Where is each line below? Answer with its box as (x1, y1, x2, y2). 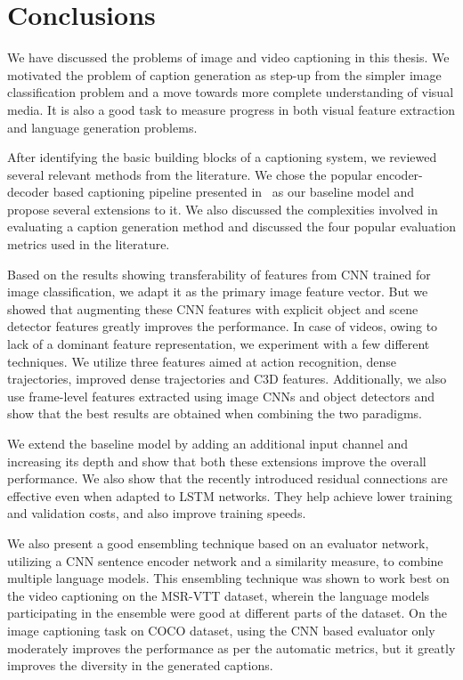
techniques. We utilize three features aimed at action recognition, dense (7, 352, 397, 370)
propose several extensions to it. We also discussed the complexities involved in (7, 199, 438, 218)
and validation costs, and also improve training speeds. (7, 504, 306, 522)
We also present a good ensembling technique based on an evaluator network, (7, 533, 429, 552)
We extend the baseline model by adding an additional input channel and (7, 434, 409, 452)
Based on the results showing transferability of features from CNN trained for (7, 264, 431, 283)
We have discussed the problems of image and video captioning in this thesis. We (7, 48, 450, 67)
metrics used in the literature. (7, 235, 170, 254)
